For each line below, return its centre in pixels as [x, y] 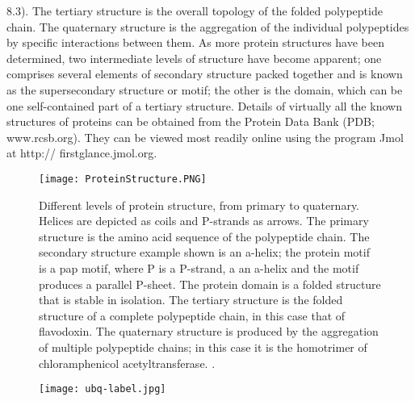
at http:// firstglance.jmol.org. [82, 153]
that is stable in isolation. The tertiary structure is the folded [191, 300]
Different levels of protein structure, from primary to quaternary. [199, 205]
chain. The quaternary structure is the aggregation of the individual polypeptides [208, 26]
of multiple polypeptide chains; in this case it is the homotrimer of [203, 347]
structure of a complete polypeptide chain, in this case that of [192, 315]
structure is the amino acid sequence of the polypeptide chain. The [204, 236]
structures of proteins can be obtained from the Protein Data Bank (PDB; [191, 121]
